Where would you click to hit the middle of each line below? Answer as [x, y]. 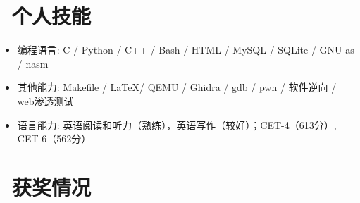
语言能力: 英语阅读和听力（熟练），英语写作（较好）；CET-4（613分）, [177, 124]
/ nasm [33, 63]
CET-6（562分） [54, 139]
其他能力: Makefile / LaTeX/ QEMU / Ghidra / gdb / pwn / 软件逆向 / [177, 87]
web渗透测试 [45, 100]
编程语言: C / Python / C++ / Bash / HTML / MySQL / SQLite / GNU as [186, 50]
